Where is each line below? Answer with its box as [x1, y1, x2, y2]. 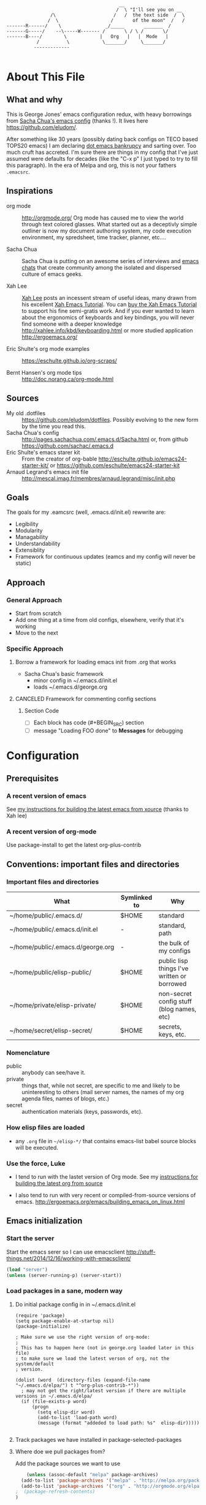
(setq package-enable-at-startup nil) [15, 1318, 115, 1324]
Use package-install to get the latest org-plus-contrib [6, 841, 142, 849]
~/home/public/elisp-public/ [9, 968, 92, 977]
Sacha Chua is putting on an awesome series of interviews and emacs [21, 257, 199, 264]
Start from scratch [15, 610, 62, 617]
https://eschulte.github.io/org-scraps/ [21, 357, 118, 364]
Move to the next [15, 629, 58, 637]
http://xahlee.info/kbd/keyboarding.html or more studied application [21, 326, 193, 334]
